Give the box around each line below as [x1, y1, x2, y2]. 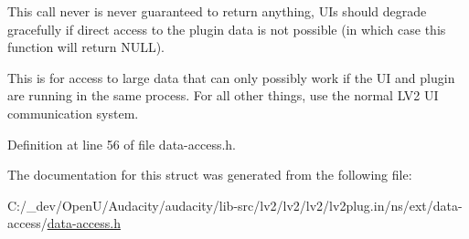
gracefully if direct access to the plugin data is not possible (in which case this [7, 19, 446, 38]
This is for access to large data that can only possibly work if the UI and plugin [7, 68, 455, 87]
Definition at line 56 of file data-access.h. [7, 134, 237, 153]
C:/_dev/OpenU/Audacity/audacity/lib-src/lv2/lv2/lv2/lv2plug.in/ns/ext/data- [7, 195, 463, 214]
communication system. [7, 103, 139, 122]
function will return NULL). [7, 37, 165, 57]
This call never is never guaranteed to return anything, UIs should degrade [7, 2, 427, 20]
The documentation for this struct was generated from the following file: [7, 165, 412, 184]
